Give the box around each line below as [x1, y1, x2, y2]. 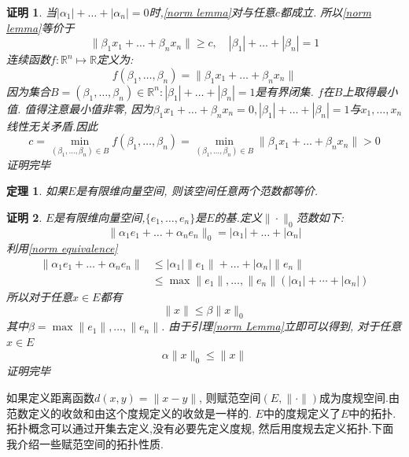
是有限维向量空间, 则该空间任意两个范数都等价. [76, 182, 318, 199]
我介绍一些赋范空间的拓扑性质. [6, 435, 164, 451]
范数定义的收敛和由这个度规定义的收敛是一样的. [6, 404, 252, 421]
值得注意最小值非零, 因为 [24, 100, 153, 116]
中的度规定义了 [263, 404, 341, 421]
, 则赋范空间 [199, 389, 261, 405]
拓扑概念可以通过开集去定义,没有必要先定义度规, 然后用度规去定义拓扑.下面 [6, 420, 394, 437]
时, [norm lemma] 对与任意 [149, 4, 275, 20]
